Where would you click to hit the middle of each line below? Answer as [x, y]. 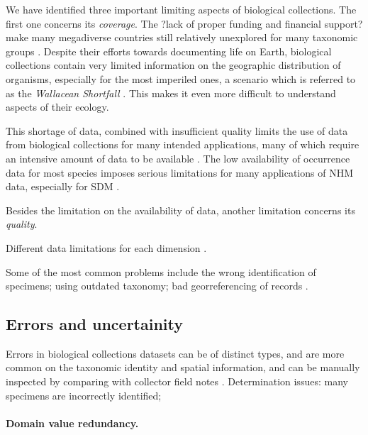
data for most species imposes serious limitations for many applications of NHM [180, 172]
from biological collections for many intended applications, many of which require [183, 144]
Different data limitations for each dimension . [106, 247]
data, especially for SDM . [63, 186]
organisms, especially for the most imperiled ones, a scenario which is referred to [181, 78]
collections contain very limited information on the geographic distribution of [173, 65]
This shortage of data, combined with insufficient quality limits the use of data [177, 130]
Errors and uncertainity [95, 324]
